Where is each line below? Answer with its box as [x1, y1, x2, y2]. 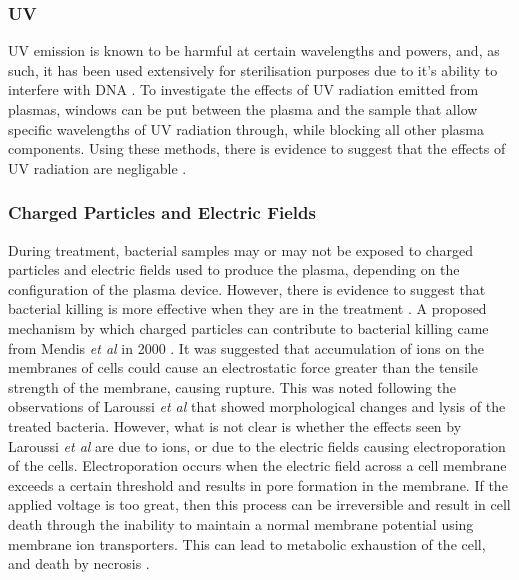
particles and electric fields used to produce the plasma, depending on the [8, 259, 460, 280]
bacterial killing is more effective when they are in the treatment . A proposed [8, 298, 487, 319]
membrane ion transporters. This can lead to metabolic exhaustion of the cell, [8, 533, 486, 554]
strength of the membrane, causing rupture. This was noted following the [8, 376, 457, 397]
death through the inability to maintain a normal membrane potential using [8, 513, 474, 534]
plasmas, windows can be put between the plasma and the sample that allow [8, 99, 478, 119]
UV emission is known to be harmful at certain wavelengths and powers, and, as [8, 40, 500, 61]
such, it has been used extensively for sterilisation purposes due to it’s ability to [8, 59, 498, 80]
